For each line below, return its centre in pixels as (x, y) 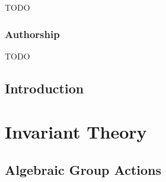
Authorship (32, 34)
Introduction (44, 88)
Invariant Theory (76, 132)
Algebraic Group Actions (83, 169)
